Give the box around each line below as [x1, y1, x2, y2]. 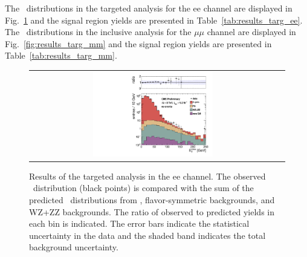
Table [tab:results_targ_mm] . [5, 49, 117, 62]
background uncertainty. [29, 241, 118, 253]
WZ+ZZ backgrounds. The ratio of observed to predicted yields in [29, 205, 275, 218]
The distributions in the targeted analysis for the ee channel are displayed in [5, 2, 292, 14]
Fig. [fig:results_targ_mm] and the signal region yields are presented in [5, 37, 272, 50]
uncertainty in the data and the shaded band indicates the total [29, 229, 266, 241]
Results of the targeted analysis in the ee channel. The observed [29, 169, 266, 182]
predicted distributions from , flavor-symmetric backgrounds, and [29, 193, 275, 206]
